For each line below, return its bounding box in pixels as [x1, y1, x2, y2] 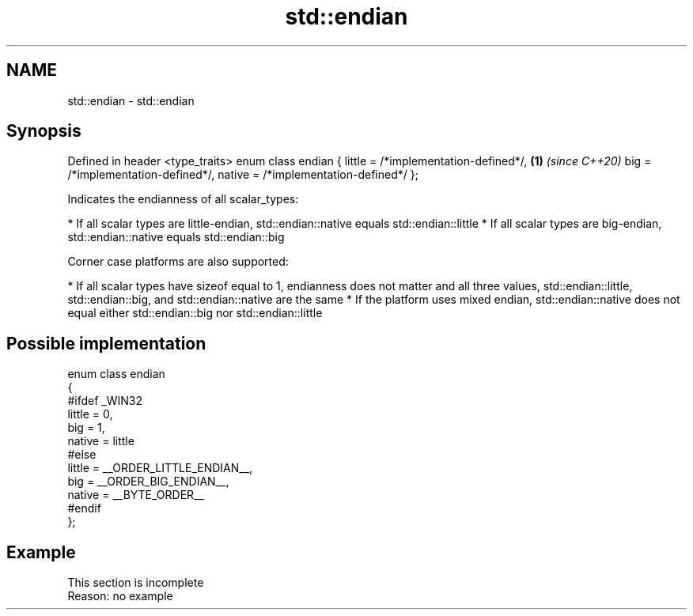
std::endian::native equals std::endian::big [67, 230, 285, 244]
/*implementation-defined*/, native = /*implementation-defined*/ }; [67, 168, 418, 182]
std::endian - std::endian [67, 93, 195, 108]
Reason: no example [67, 589, 173, 603]
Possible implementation [6, 333, 206, 353]
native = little [67, 434, 134, 448]
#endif [67, 501, 101, 516]
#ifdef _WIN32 [67, 394, 142, 408]
